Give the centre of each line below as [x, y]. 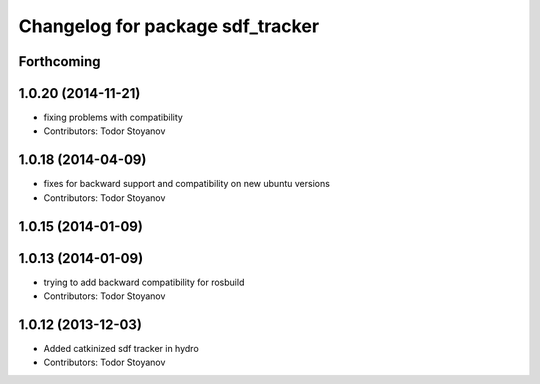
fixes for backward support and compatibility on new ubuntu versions [186, 184]
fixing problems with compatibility [113, 117]
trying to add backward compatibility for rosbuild [144, 282]
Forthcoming [59, 61]
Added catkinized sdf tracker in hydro [121, 348]
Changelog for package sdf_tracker [169, 26]
